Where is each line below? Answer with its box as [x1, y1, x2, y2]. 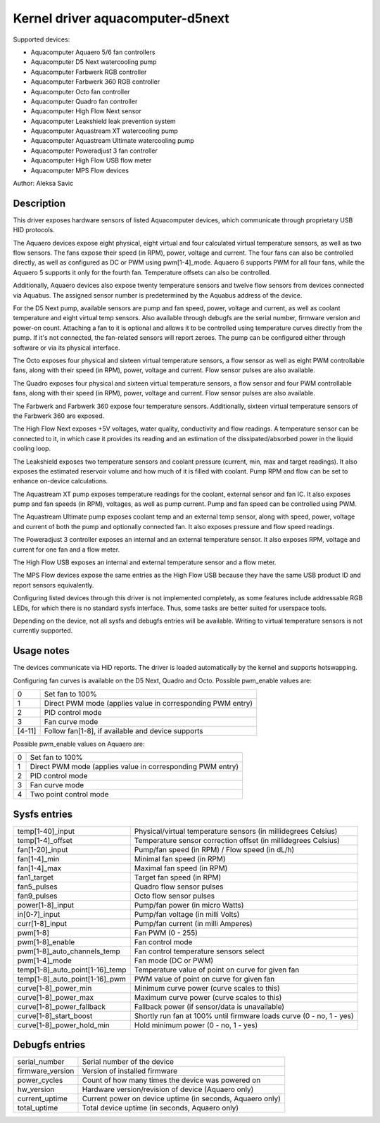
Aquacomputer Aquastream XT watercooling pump [30, 127, 179, 135]
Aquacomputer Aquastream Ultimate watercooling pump [30, 137, 195, 145]
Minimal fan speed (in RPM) [134, 854, 226, 863]
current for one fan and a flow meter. [13, 545, 120, 554]
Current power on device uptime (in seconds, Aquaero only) [82, 1094, 281, 1104]
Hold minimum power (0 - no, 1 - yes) [134, 1020, 258, 1030]
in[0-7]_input [17, 909, 61, 919]
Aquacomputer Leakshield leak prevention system [30, 117, 176, 125]
